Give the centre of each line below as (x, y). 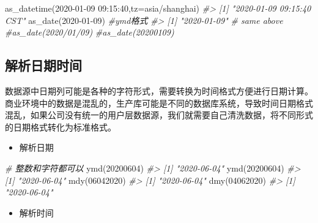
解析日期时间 (43, 65)
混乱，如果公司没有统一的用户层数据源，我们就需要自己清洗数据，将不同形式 (159, 115)
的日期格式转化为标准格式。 (61, 127)
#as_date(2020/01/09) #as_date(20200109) (90, 32)
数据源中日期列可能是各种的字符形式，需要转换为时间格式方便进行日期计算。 (159, 90)
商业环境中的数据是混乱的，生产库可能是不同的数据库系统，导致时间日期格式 (159, 103)
